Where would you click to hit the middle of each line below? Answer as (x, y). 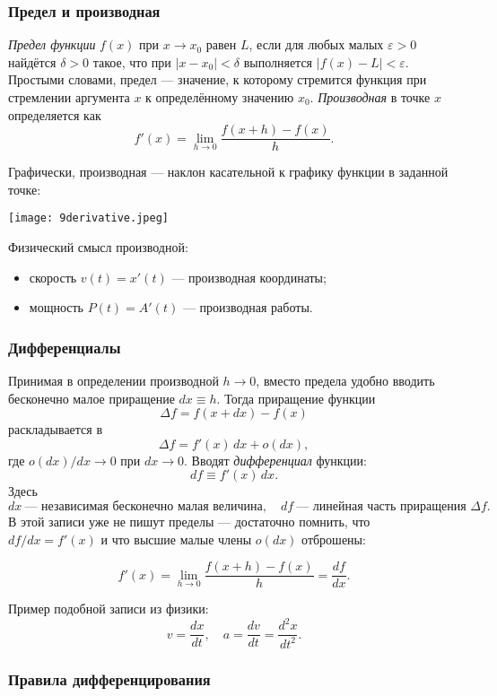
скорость (53, 277)
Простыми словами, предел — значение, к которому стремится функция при (218, 79)
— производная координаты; (249, 277)
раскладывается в (56, 429)
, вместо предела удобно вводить (345, 381)
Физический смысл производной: (98, 247)
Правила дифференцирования (109, 679)
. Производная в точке (370, 97)
